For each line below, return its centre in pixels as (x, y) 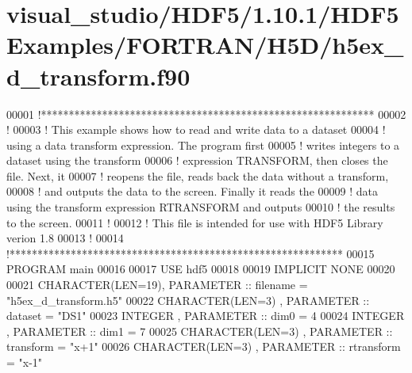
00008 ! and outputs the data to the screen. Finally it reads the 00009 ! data (192, 191)
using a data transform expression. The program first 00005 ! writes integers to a (203, 145)
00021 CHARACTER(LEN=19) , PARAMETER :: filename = (157, 285)
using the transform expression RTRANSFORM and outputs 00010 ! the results (201, 207)
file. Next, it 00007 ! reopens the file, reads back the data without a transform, (198, 175)
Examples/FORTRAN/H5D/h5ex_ (205, 45)
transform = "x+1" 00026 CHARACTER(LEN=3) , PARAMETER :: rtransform (204, 346)
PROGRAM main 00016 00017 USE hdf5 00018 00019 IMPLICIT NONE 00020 (201, 269)
